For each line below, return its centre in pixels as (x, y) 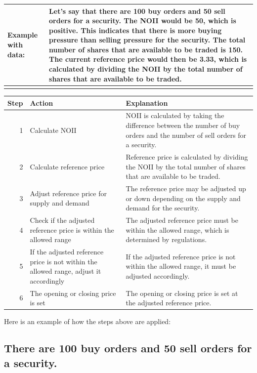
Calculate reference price (67, 166)
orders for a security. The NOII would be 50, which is (143, 21)
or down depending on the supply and (183, 198)
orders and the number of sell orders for (186, 135)
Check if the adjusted (62, 220)
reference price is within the (72, 229)
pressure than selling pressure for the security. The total (147, 40)
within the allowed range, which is (177, 229)
